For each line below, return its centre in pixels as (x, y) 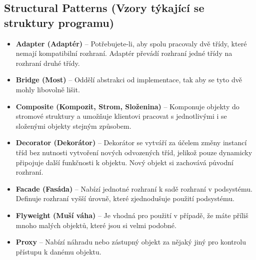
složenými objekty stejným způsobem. (73, 126)
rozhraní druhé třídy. (48, 63)
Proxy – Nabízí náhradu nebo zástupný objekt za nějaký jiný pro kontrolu (131, 242)
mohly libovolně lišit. (48, 89)
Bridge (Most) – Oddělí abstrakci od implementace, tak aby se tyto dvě (129, 80)
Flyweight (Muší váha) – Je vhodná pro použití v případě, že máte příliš (132, 215)
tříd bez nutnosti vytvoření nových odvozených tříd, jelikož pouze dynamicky (134, 152)
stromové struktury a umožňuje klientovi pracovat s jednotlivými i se (121, 116)
